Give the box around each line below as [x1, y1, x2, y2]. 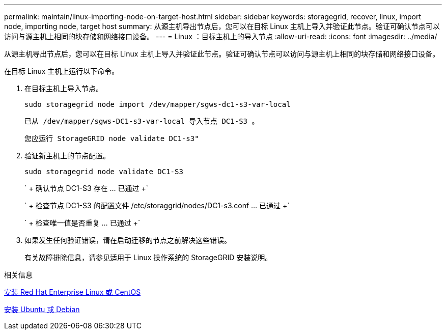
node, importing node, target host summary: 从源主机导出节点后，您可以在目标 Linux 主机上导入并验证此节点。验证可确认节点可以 [4, 22, 440, 31]
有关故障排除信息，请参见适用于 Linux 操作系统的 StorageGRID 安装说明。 [24, 253, 272, 262]
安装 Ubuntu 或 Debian [4, 305, 80, 314]
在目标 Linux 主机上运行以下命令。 [4, 67, 119, 75]
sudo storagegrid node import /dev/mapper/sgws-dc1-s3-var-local [24, 100, 291, 108]
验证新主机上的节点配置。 [24, 151, 110, 160]
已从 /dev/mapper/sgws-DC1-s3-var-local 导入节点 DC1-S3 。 [24, 117, 259, 125]
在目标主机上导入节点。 [24, 84, 103, 93]
